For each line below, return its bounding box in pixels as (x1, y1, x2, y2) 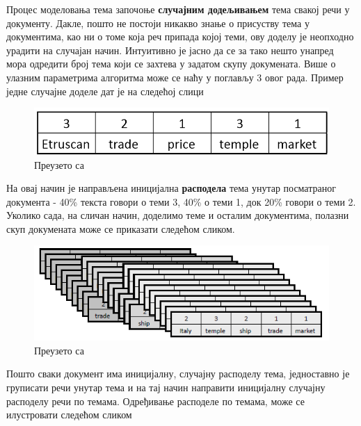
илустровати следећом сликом (6, 407, 132, 422)
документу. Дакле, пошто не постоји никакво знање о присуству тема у (6, 15, 310, 30)
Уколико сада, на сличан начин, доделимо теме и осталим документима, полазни (6, 208, 349, 222)
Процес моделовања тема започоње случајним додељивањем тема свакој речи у (6, 2, 350, 16)
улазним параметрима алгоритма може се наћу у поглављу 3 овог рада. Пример (6, 69, 344, 84)
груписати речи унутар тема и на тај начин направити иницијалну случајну (6, 379, 326, 394)
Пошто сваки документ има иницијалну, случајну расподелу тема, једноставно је (6, 366, 350, 381)
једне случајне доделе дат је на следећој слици (6, 83, 204, 98)
